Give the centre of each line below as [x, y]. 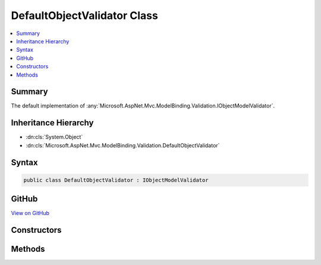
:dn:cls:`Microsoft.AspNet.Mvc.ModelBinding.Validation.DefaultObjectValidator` [123, 145]
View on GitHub [30, 213]
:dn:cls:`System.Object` [54, 137]
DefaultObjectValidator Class [85, 15]
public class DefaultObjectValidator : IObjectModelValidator [116, 180]
